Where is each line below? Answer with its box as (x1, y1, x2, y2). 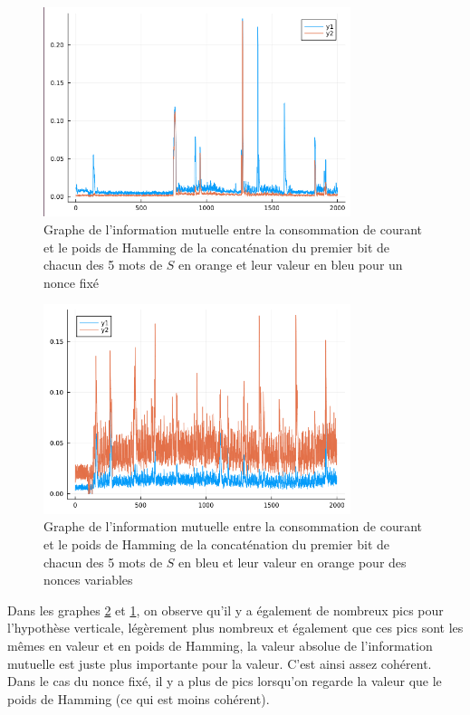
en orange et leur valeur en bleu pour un (178, 255, 403, 274)
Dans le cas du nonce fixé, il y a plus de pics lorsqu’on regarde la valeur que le (7, 672, 442, 691)
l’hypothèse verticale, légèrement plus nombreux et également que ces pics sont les (7, 618, 464, 637)
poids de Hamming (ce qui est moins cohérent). (7, 689, 270, 708)
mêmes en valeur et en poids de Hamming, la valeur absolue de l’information (7, 635, 433, 654)
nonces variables (43, 570, 133, 589)
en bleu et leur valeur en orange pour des (178, 552, 407, 571)
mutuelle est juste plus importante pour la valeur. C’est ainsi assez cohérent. (7, 653, 432, 672)
